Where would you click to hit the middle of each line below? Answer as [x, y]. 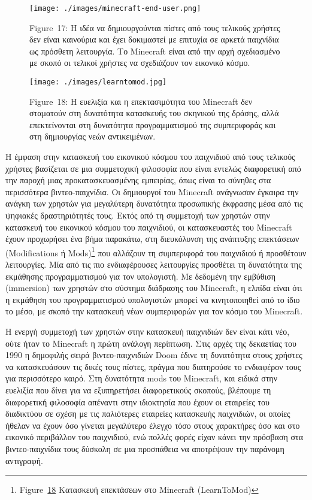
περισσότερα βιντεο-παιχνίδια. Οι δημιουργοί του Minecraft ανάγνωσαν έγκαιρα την [152, 191]
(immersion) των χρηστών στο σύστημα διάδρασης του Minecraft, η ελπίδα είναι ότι [154, 288]
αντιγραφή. [24, 460]
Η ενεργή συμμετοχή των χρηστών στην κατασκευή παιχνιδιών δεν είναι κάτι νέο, [148, 331]
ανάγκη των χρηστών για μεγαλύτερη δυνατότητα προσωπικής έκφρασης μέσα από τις [154, 203]
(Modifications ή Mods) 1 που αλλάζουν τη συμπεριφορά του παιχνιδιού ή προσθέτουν [156, 251]
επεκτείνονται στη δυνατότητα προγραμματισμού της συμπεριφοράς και [153, 124]
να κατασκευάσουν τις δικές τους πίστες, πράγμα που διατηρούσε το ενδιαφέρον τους [153, 366]
